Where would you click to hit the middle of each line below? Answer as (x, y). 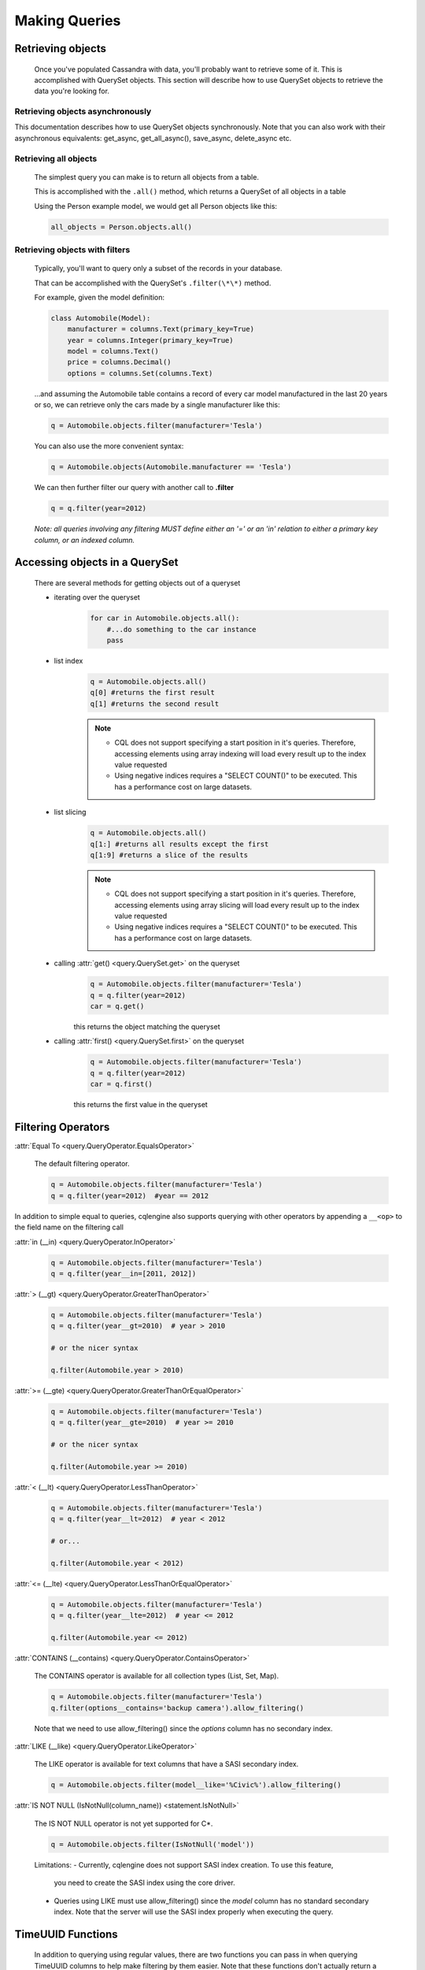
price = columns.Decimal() (120, 362)
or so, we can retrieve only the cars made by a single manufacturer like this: (157, 405)
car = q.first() (122, 1084)
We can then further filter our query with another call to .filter (134, 488)
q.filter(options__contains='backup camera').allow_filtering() (177, 1708)
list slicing (70, 812)
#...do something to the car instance (181, 629)
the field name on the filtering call (69, 1227)
